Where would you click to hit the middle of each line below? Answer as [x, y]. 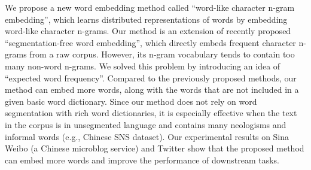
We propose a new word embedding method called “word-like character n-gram [150, 7]
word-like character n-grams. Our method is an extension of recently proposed [148, 31]
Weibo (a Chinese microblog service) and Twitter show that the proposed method [155, 148]
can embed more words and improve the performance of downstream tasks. [142, 160]
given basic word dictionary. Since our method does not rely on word [131, 101]
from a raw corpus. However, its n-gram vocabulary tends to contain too [162, 54]
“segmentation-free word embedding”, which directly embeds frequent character [150, 42]
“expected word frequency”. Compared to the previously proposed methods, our [151, 78]
